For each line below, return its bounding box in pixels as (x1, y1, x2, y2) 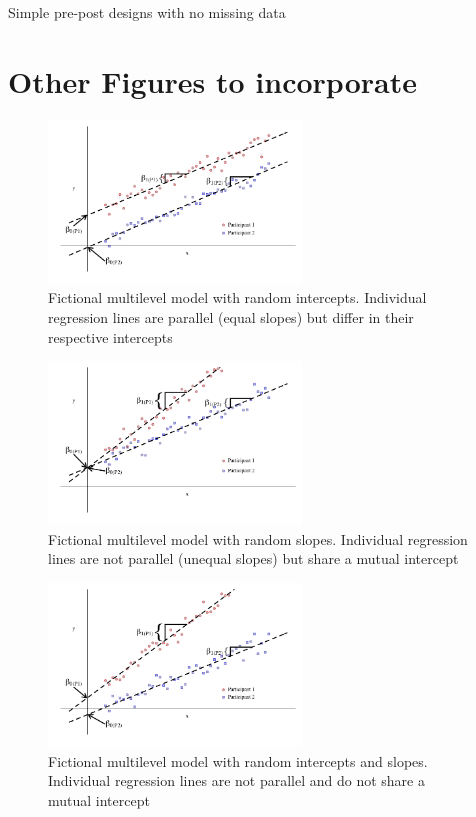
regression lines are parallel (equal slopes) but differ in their (48, 306, 414, 327)
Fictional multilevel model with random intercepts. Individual (48, 287, 427, 308)
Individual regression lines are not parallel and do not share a (48, 770, 425, 791)
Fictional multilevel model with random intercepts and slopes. (48, 750, 428, 771)
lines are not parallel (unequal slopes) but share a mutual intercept (48, 548, 459, 569)
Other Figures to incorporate (8, 60, 417, 101)
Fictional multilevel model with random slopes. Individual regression (48, 528, 468, 549)
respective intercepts (48, 326, 173, 347)
